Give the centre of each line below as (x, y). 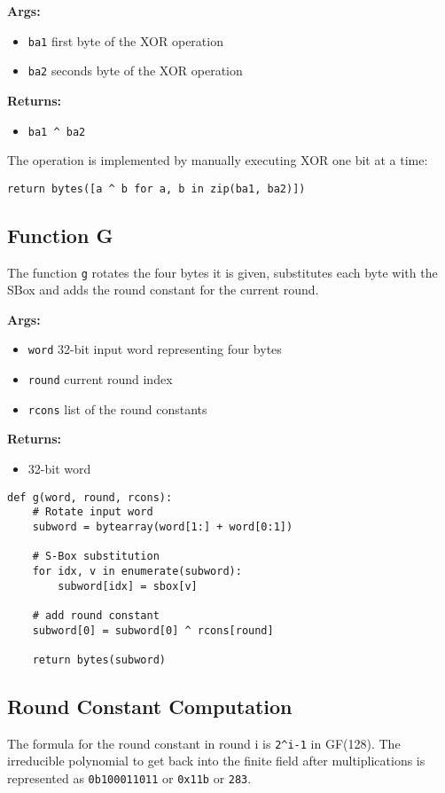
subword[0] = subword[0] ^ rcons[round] (153, 630)
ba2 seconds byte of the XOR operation (135, 71)
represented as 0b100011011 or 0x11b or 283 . (129, 777)
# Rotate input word (93, 512)
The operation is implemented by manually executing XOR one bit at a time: (218, 160)
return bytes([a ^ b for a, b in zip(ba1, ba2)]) (156, 188)
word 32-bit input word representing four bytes (155, 349)
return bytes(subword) (99, 660)
